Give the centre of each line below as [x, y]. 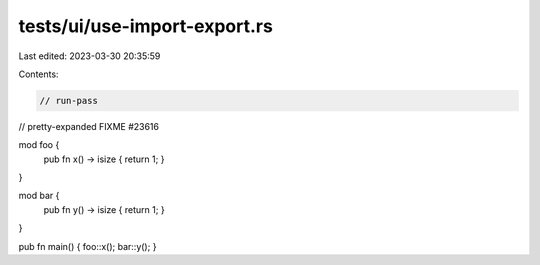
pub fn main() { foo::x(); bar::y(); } [87, 246]
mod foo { [39, 145]
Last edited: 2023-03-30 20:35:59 [89, 56]
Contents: [38, 74]
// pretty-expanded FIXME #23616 [89, 126]
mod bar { [39, 196]
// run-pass [69, 100]
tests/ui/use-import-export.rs [146, 26]
